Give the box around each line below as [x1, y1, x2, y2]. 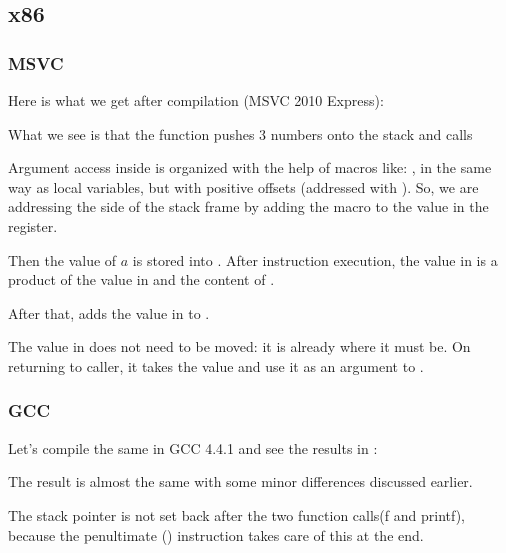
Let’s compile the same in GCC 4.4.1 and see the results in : [8, 437, 378, 458]
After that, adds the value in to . [8, 302, 210, 323]
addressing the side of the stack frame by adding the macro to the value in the [8, 196, 489, 217]
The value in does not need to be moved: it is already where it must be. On [8, 336, 471, 357]
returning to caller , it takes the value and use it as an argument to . [8, 355, 424, 376]
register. [8, 215, 58, 236]
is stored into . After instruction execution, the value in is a [132, 249, 498, 270]
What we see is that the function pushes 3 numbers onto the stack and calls [8, 123, 473, 144]
